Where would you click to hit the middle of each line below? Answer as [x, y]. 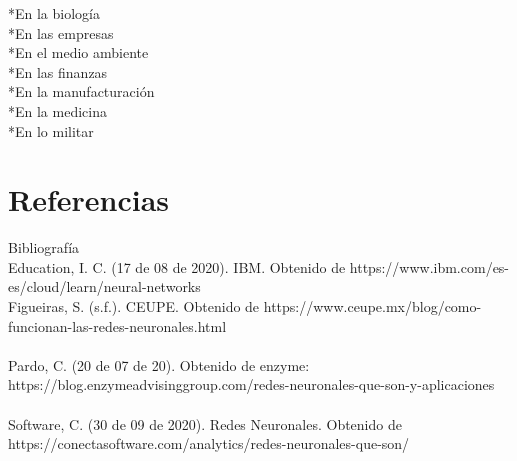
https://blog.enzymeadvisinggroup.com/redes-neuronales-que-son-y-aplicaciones [251, 384]
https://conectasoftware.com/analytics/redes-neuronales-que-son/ [209, 443]
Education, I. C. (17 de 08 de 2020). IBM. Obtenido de [177, 266]
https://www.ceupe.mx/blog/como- [372, 306]
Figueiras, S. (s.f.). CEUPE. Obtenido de [134, 306]
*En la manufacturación [81, 91]
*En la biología [54, 13]
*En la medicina [57, 110]
